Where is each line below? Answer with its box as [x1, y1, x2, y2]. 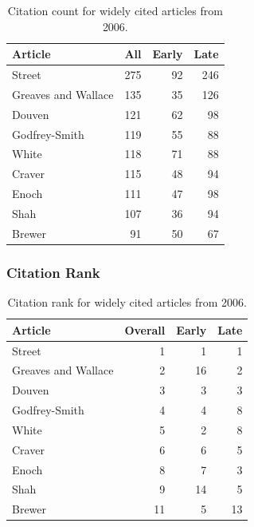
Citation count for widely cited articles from [7, 2, 223, 18]
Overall [124, 321, 166, 338]
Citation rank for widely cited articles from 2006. [7, 294, 247, 311]
